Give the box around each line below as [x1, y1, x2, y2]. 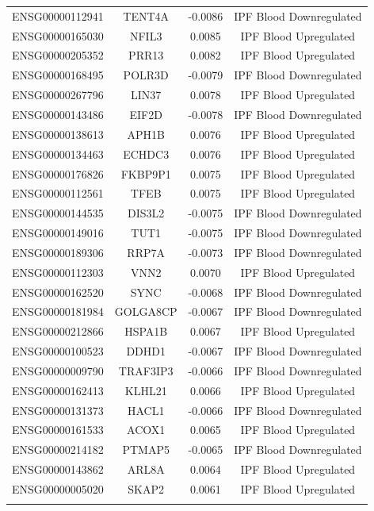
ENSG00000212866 [12, 323, 104, 340]
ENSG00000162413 [12, 382, 104, 398]
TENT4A [123, 7, 170, 24]
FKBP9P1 [120, 165, 171, 182]
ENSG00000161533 [12, 421, 104, 438]
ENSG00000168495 [12, 67, 104, 83]
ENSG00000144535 [12, 205, 104, 221]
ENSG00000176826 [12, 165, 104, 182]
